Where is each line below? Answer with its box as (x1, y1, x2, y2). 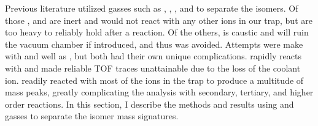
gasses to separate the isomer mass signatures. (5, 109, 179, 122)
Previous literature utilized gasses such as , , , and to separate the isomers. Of (5, 2, 298, 14)
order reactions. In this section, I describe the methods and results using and (5, 97, 294, 110)
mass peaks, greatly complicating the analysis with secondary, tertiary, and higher (5, 86, 314, 98)
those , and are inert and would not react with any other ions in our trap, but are (5, 13, 312, 26)
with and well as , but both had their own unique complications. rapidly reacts (5, 50, 301, 62)
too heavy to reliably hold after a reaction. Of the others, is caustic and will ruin (5, 26, 309, 39)
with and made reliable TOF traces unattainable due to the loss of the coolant (5, 61, 301, 74)
